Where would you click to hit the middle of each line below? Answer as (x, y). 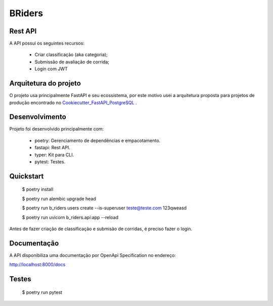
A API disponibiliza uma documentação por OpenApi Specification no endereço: (93, 255)
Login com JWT (51, 69)
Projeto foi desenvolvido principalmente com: (57, 129)
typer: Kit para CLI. (54, 155)
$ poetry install (38, 189)
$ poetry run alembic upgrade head (59, 199)
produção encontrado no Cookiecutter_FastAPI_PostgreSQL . (73, 102)
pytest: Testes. (50, 162)
